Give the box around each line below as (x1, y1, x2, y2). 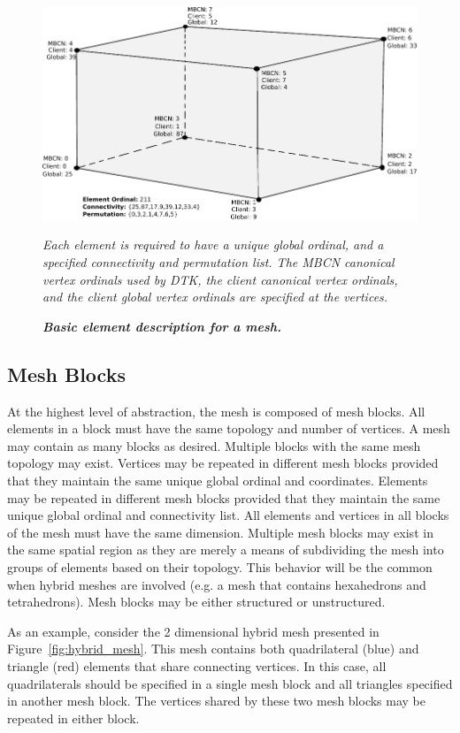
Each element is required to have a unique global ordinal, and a (42, 235, 384, 254)
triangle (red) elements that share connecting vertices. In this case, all (7, 656, 387, 675)
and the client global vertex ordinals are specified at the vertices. (42, 287, 388, 306)
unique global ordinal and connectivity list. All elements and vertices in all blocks (7, 506, 449, 524)
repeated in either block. (7, 708, 140, 727)
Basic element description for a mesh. (42, 317, 282, 335)
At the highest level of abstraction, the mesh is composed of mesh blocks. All (7, 401, 425, 420)
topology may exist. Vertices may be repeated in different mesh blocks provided (7, 454, 439, 472)
